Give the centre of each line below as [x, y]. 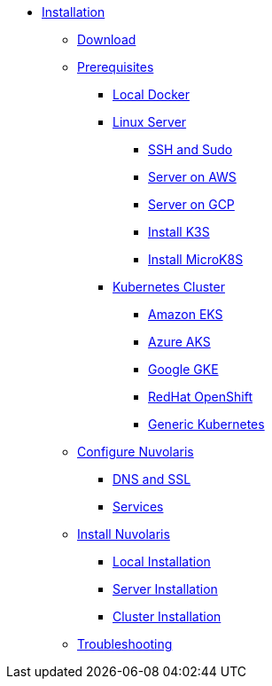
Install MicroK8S [196, 259]
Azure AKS [179, 342]
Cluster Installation [167, 616]
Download [107, 39]
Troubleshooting [125, 644]
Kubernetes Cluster [169, 287]
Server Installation [165, 589]
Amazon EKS [186, 314]
